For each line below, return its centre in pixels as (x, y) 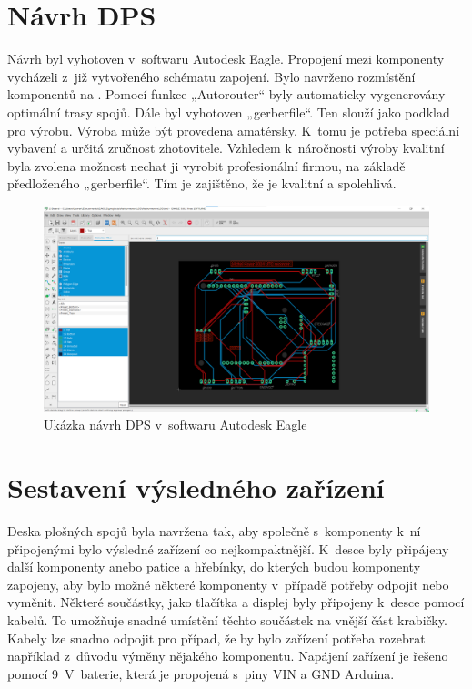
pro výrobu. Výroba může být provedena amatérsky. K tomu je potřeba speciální (234, 130)
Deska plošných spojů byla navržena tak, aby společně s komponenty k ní (214, 531)
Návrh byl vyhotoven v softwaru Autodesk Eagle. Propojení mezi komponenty (226, 59)
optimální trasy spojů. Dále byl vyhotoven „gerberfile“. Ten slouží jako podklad (229, 111)
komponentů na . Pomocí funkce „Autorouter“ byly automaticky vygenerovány (226, 94)
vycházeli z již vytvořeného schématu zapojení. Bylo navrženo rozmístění (211, 76)
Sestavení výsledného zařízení (196, 487)
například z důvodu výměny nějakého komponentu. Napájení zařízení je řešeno (228, 656)
